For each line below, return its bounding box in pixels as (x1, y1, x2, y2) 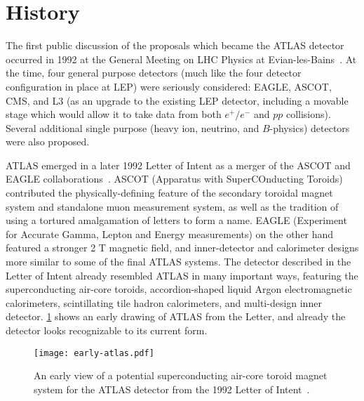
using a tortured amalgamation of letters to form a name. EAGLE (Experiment (6, 213, 347, 228)
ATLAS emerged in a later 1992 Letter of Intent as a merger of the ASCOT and (6, 157, 351, 172)
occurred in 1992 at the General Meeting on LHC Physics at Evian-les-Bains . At (6, 51, 357, 66)
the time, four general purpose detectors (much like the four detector (6, 65, 302, 80)
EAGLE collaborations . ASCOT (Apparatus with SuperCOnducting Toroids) (6, 171, 343, 186)
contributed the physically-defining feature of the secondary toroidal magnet (6, 185, 333, 200)
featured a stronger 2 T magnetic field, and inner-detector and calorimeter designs (6, 240, 359, 255)
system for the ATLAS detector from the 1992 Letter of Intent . (34, 381, 310, 396)
